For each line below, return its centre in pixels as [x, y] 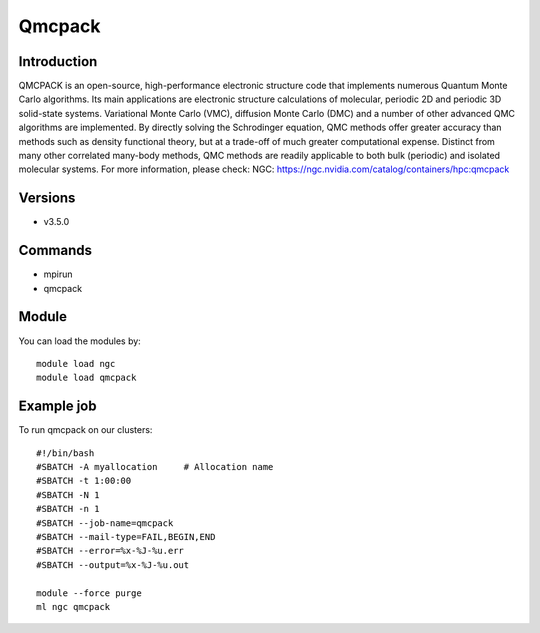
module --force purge [89, 593]
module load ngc [76, 363]
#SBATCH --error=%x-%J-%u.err [110, 551]
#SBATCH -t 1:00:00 [84, 481]
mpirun [58, 274]
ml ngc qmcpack [73, 606]
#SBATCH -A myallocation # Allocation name [155, 466]
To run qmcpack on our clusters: [85, 430]
